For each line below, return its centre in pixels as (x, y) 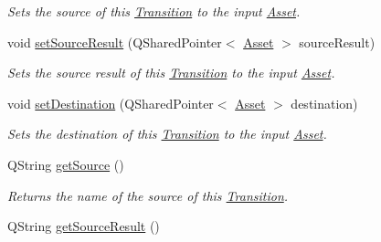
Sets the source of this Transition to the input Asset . (154, 11)
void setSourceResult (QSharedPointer (115, 42)
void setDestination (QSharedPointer (111, 103)
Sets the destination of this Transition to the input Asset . (167, 134)
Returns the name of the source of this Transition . (148, 195)
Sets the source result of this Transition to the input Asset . (171, 73)
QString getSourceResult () (84, 226)
